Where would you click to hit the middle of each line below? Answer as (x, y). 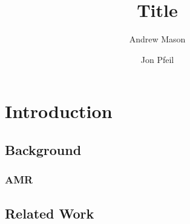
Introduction (59, 111)
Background (43, 149)
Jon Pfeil (157, 59)
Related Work (50, 213)
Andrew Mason (157, 39)
